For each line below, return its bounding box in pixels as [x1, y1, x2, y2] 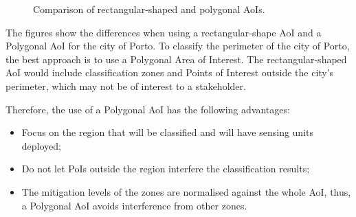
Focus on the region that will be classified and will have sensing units [21, 125, 313, 139]
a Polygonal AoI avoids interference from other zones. [21, 198, 247, 212]
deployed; [21, 138, 61, 152]
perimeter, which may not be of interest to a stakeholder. [5, 78, 246, 93]
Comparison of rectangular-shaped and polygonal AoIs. [33, 2, 265, 16]
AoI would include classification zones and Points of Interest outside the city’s [5, 65, 334, 80]
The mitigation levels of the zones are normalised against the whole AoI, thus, [21, 184, 351, 198]
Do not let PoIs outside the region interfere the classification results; [21, 161, 310, 176]
